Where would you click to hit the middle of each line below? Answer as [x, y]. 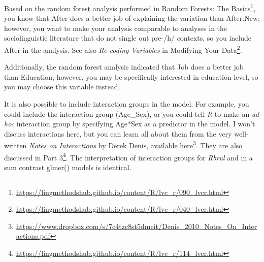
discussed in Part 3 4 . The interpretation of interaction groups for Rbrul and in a [128, 156]
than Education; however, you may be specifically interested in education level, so [131, 76]
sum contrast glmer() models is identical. [68, 167]
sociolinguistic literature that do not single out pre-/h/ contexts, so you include [128, 38]
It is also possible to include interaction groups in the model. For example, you [127, 104]
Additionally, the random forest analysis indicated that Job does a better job [124, 67]
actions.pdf [33, 236]
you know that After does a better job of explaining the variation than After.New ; [132, 18]
